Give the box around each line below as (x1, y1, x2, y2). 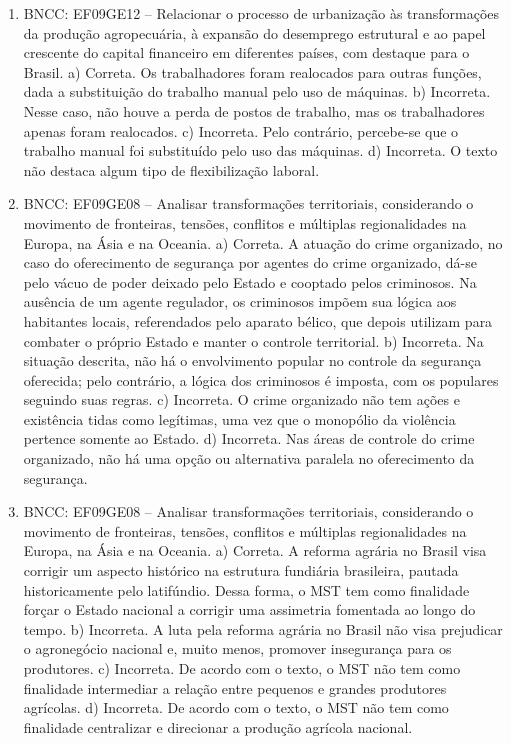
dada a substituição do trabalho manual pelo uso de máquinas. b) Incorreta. (23, 81, 491, 102)
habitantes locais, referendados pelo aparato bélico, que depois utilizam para (23, 310, 493, 331)
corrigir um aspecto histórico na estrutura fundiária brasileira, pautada (23, 560, 459, 581)
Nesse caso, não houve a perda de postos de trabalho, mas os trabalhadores (23, 100, 485, 121)
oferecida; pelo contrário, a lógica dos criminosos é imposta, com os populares (23, 369, 499, 390)
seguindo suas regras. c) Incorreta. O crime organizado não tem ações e (23, 389, 460, 410)
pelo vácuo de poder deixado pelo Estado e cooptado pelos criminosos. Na (23, 271, 477, 292)
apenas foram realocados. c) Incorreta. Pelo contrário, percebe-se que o (23, 120, 459, 141)
